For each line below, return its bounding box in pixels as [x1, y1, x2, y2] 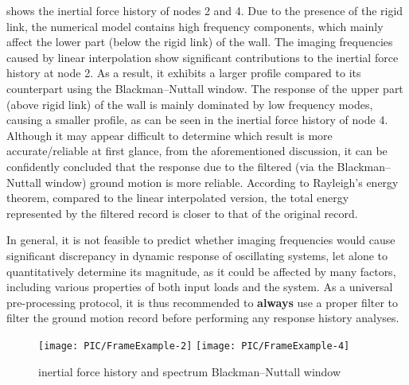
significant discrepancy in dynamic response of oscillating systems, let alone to [6, 247, 388, 263]
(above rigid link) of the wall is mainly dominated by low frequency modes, [6, 95, 373, 112]
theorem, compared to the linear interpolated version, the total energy [6, 189, 349, 206]
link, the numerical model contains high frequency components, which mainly [6, 17, 384, 34]
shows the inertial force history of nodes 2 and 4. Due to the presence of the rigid [6, 2, 403, 18]
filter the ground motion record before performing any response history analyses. [6, 309, 399, 326]
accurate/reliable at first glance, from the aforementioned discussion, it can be [6, 142, 388, 159]
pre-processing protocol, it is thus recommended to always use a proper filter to [6, 294, 399, 310]
